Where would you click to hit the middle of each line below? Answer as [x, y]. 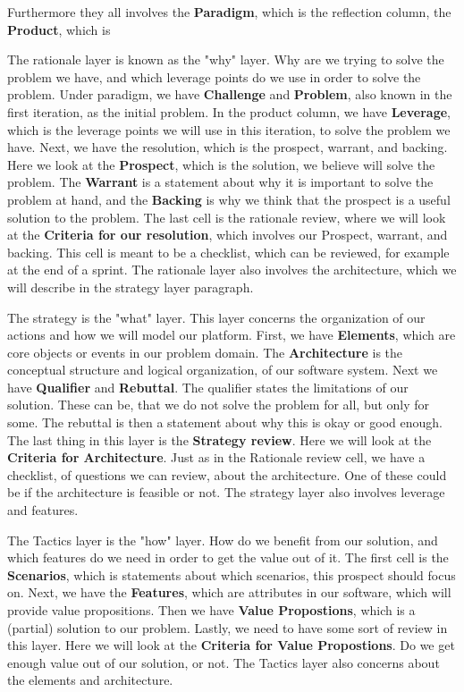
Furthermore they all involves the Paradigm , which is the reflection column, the [229, 12]
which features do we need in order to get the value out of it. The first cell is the [228, 557]
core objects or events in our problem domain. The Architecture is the [205, 352]
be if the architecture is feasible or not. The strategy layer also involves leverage [226, 492]
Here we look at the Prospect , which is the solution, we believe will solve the [221, 164]
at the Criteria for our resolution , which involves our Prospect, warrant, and [228, 235]
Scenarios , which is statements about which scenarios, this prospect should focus [232, 574]
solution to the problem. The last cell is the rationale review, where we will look [227, 217]
